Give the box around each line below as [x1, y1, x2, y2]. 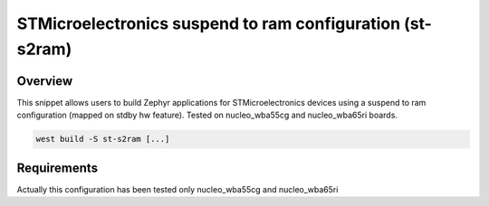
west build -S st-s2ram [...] [35, 134, 170, 145]
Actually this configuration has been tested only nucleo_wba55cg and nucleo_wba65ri [16, 183, 339, 194]
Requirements [16, 160, 99, 175]
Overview [16, 73, 73, 89]
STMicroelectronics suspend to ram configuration [16, 14, 401, 33]
